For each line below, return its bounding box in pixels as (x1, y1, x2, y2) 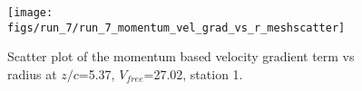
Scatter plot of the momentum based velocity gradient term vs (7, 47, 355, 66)
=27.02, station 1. (143, 64, 243, 83)
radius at (7, 64, 57, 83)
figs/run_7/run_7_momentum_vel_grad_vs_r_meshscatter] (7, 21, 346, 34)
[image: (7, 6, 54, 19)
